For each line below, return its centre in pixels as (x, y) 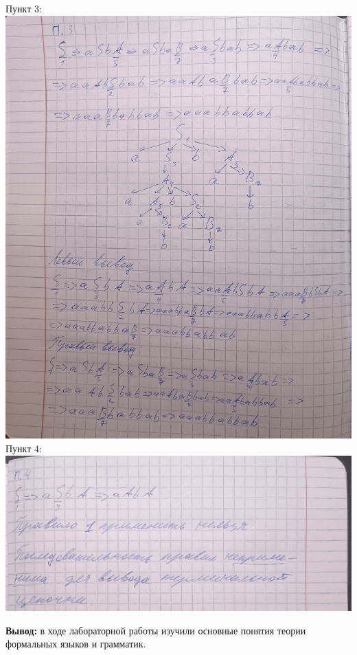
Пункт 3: (24, 8)
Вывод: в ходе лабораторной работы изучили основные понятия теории (156, 630)
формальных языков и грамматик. (76, 644)
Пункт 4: (24, 448)
